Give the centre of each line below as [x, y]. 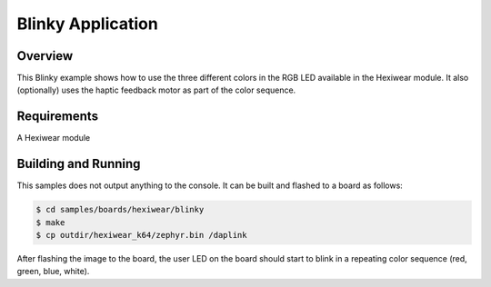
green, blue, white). [53, 272]
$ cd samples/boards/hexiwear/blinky [120, 210]
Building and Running [79, 164]
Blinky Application [87, 24]
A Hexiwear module [54, 138]
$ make [50, 222]
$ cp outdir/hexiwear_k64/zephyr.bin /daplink [141, 235]
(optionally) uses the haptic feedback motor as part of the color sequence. [156, 90]
